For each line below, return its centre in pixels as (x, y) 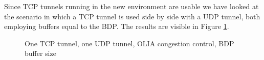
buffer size (40, 53)
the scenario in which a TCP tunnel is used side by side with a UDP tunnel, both (132, 16)
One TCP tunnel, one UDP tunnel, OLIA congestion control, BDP (129, 43)
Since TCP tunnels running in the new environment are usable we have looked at (131, 6)
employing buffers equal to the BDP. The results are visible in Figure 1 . (117, 26)
